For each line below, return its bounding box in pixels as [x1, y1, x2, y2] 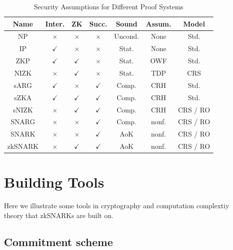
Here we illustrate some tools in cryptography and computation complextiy [4, 200, 230, 211]
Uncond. [114, 31, 140, 41]
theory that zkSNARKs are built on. [4, 210, 114, 220]
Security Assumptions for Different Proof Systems [34, 1, 184, 11]
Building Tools [4, 172, 104, 192]
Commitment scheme [4, 234, 113, 249]
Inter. [45, 18, 65, 28]
